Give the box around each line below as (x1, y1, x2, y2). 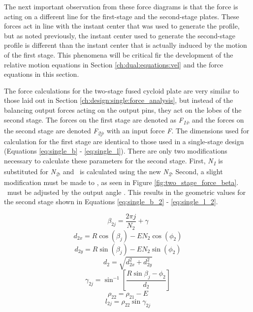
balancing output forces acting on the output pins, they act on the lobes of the (4, 104, 242, 115)
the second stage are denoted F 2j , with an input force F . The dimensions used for (4, 125, 250, 137)
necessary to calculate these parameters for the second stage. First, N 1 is (4, 155, 223, 167)
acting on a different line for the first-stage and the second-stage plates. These (4, 11, 239, 21)
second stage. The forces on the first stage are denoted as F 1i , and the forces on (4, 114, 244, 126)
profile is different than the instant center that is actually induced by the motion (4, 40, 247, 50)
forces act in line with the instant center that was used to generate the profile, (4, 21, 240, 31)
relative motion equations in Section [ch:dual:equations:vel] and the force (4, 59, 223, 69)
